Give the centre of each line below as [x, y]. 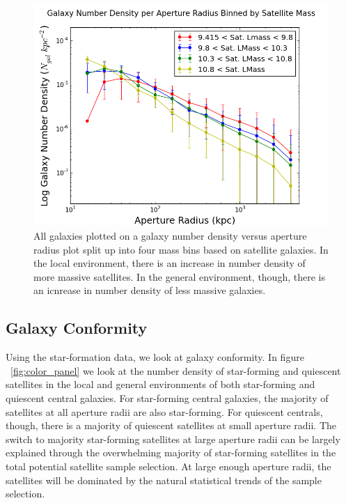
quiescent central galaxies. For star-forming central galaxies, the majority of [167, 397]
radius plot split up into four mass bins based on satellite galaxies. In [181, 249]
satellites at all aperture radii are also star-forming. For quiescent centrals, [164, 411]
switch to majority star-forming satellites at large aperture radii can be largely [173, 439]
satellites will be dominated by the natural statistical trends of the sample [164, 480]
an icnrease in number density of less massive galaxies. [150, 290]
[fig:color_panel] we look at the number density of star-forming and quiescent [176, 370]
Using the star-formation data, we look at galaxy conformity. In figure [155, 357]
